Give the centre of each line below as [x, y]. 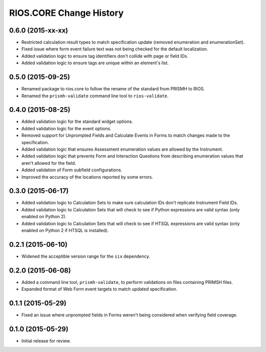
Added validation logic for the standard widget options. [77, 121]
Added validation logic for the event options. [66, 128]
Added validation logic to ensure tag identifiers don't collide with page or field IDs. [105, 56]
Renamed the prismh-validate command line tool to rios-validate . [95, 96]
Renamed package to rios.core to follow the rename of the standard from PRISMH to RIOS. [113, 89]
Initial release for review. [46, 341]
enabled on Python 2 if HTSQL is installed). [65, 231]
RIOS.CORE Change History [66, 13]
